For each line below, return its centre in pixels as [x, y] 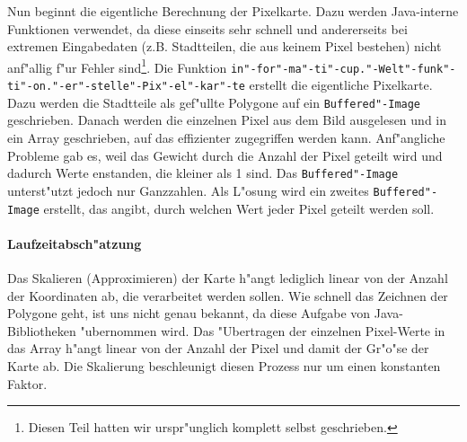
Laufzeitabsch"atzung [75, 243]
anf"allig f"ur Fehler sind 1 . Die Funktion [117, 66]
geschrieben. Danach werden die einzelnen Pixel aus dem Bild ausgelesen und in [227, 120]
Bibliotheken [42, 330]
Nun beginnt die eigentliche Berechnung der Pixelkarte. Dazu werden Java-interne [233, 11]
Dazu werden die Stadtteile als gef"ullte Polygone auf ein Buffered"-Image [214, 102]
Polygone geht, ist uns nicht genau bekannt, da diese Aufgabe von [189, 313]
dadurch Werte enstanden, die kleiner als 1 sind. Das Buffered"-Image [203, 173]
